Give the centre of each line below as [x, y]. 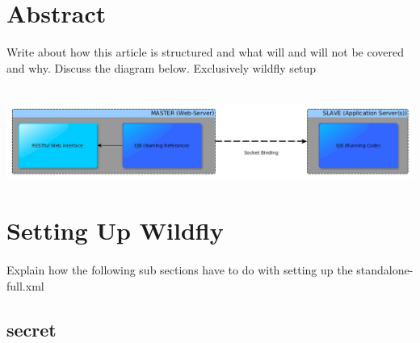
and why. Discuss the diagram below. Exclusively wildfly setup [162, 67]
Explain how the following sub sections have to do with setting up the [180, 269]
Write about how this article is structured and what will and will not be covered [205, 52]
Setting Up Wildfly [115, 230]
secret [31, 329]
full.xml [25, 285]
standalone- [385, 269]
